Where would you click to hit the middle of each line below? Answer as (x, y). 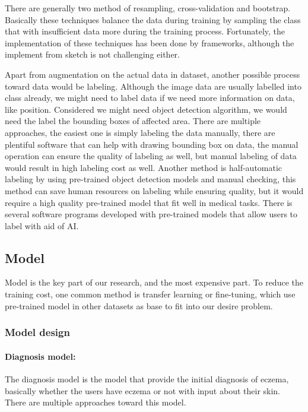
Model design (37, 332)
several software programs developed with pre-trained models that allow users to (151, 214)
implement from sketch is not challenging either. (92, 54)
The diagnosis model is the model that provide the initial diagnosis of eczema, (147, 378)
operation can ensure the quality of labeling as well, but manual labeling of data (151, 156)
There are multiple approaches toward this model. (96, 402)
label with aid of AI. (42, 225)
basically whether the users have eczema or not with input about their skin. (143, 390)
